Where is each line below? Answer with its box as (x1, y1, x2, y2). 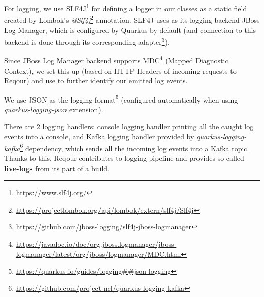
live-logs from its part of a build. (4, 162, 109, 173)
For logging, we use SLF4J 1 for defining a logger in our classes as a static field (4, 2, 247, 13)
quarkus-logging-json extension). (4, 104, 103, 115)
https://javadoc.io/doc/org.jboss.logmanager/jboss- (16, 239, 177, 249)
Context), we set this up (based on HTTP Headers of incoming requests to (4, 65, 237, 76)
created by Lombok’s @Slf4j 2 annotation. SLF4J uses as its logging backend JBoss (4, 13, 260, 25)
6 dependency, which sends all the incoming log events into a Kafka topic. (20, 141, 249, 153)
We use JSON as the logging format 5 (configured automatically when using (4, 92, 238, 105)
